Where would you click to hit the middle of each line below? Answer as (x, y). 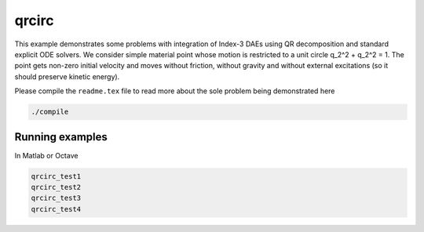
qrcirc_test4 (56, 209)
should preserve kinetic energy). (67, 76)
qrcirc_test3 (56, 198)
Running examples (61, 137)
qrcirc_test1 (56, 176)
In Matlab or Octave (46, 155)
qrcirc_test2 (56, 187)
